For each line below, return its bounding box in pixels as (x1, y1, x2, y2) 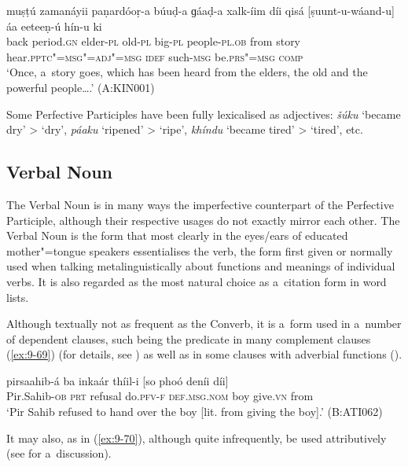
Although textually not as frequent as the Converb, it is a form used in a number (6, 315, 402, 332)
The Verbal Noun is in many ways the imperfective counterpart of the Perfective (6, 196, 394, 212)
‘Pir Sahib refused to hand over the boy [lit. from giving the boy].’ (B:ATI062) (6, 403, 383, 420)
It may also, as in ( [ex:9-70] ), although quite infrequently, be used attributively (6, 429, 387, 446)
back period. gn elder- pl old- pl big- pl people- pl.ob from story (6, 33, 301, 50)
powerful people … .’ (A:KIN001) (6, 79, 155, 95)
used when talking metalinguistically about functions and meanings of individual (6, 258, 395, 274)
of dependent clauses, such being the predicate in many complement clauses (6, 330, 371, 347)
